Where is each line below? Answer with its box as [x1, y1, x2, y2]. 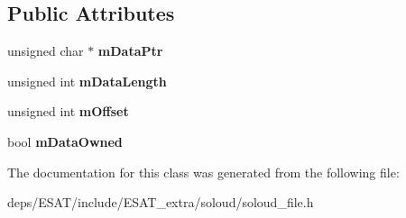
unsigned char [7, 41, 84, 60]
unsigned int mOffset [7, 102, 129, 121]
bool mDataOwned [7, 132, 123, 150]
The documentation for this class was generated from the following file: [7, 162, 400, 181]
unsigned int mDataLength [7, 71, 167, 90]
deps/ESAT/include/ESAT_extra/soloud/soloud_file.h [7, 193, 314, 212]
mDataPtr [97, 41, 163, 60]
